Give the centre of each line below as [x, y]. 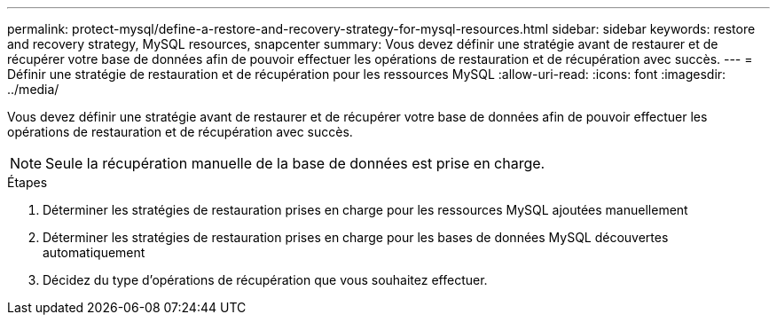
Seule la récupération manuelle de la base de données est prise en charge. [295, 163]
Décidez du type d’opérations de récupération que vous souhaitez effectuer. [265, 280]
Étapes [27, 182]
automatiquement [94, 252]
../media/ [33, 89]
